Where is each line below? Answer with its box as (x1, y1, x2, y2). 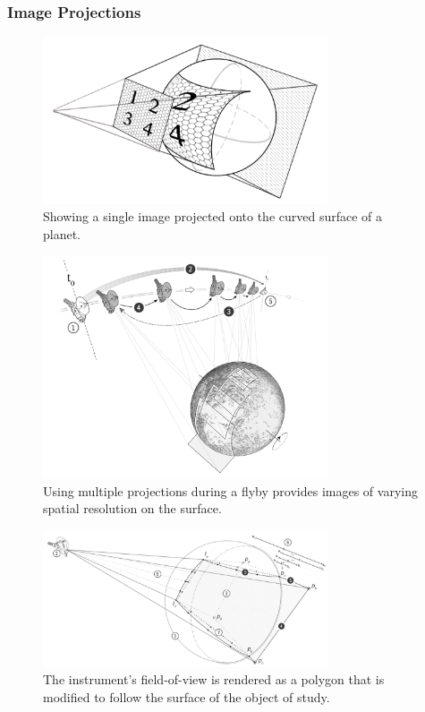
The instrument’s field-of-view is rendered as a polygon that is (43, 670, 385, 689)
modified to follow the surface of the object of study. (43, 687, 330, 706)
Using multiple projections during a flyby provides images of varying (43, 481, 418, 500)
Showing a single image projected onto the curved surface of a (43, 207, 383, 226)
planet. (43, 224, 81, 243)
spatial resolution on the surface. (43, 499, 222, 518)
